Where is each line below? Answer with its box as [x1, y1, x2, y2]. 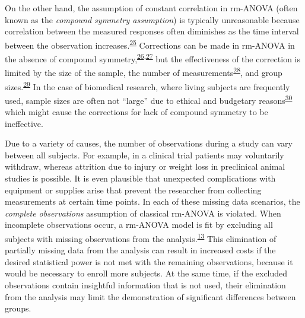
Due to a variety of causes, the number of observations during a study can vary [5, 137, 293, 150]
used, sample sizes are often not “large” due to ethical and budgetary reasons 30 [5, 92, 293, 106]
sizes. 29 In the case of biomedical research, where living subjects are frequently [5, 78, 290, 93]
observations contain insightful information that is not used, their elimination [5, 279, 286, 291]
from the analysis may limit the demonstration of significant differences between [5, 290, 296, 303]
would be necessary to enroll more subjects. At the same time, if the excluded [5, 267, 288, 279]
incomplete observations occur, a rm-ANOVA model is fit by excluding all [5, 218, 273, 231]
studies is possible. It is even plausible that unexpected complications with [5, 172, 276, 184]
